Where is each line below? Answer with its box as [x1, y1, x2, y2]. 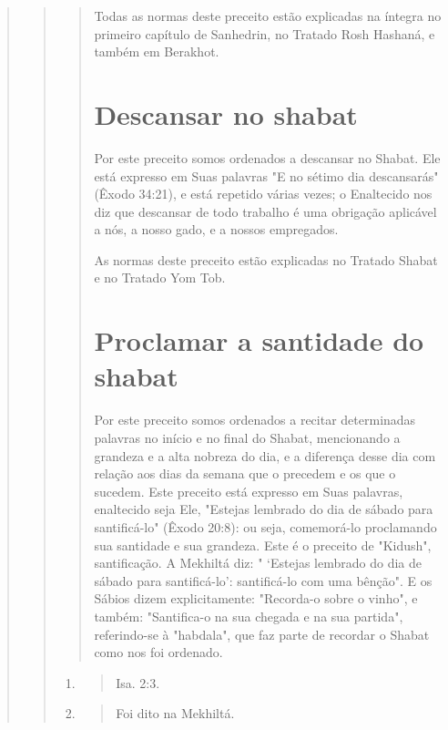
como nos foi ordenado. [94, 643, 223, 662]
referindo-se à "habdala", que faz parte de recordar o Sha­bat [94, 624, 430, 643]
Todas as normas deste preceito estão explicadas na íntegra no [94, 6, 442, 25]
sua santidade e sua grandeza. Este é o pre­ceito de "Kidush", [94, 535, 432, 554]
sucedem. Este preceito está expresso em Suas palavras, [94, 481, 403, 500]
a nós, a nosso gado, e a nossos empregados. [94, 220, 339, 239]
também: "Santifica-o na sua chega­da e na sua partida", [94, 606, 403, 625]
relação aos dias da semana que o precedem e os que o [94, 464, 396, 483]
